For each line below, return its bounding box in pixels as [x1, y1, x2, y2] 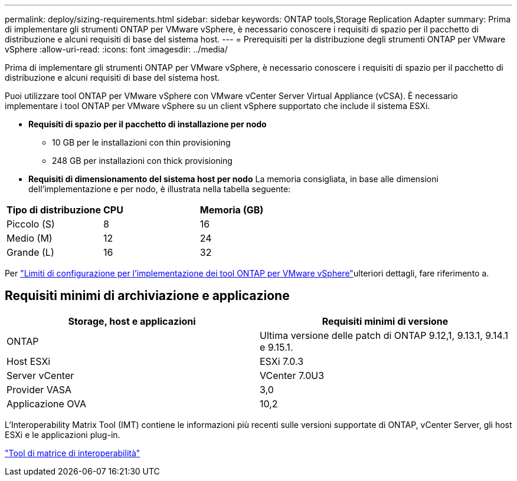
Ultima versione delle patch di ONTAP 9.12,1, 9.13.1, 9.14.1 [260, 329, 509, 341]
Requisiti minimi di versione [322, 315, 449, 327]
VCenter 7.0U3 [260, 369, 325, 381]
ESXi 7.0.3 [260, 355, 304, 367]
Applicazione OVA [6, 397, 86, 410]
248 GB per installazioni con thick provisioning [52, 156, 233, 166]
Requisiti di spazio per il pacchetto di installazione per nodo [28, 119, 267, 129]
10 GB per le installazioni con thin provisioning [52, 137, 231, 147]
